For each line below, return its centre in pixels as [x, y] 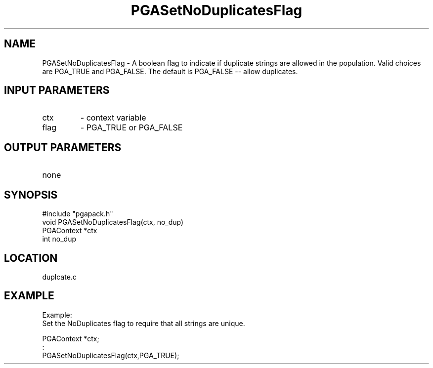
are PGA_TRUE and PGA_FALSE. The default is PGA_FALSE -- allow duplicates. [170, 71]
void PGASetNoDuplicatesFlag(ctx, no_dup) [113, 222]
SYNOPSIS [31, 195]
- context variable [113, 118]
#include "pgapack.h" [78, 214]
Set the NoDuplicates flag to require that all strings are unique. [144, 323]
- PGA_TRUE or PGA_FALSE [131, 128]
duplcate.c [59, 277]
